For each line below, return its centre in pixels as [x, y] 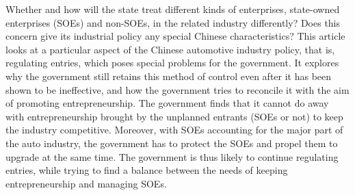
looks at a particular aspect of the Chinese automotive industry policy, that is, [170, 49]
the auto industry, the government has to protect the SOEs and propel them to [172, 143]
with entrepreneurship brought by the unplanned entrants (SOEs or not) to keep [174, 116]
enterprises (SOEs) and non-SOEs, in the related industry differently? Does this [173, 22]
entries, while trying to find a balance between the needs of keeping [147, 170]
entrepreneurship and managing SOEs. [86, 183]
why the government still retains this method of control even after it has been [169, 76]
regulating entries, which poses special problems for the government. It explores [172, 63]
